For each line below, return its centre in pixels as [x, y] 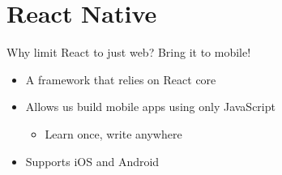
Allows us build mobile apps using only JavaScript [150, 107]
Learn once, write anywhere [113, 133]
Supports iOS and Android [92, 161]
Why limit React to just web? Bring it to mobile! [129, 52]
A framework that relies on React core [121, 79]
